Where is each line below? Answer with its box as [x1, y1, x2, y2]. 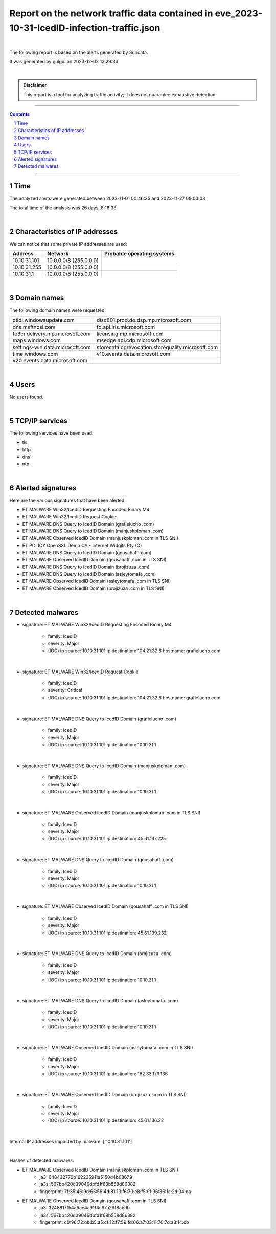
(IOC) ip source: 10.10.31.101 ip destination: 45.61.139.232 [48, 929, 167, 936]
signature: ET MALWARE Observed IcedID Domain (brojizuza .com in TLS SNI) [22, 1092, 187, 1098]
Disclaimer [23, 82, 47, 88]
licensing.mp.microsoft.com [96, 330, 164, 337]
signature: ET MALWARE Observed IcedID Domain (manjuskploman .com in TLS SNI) [22, 809, 201, 816]
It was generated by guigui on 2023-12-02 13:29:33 [9, 59, 119, 65]
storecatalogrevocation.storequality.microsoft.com [96, 343, 218, 351]
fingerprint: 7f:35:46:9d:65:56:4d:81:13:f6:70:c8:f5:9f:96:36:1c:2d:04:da [39, 1188, 191, 1195]
